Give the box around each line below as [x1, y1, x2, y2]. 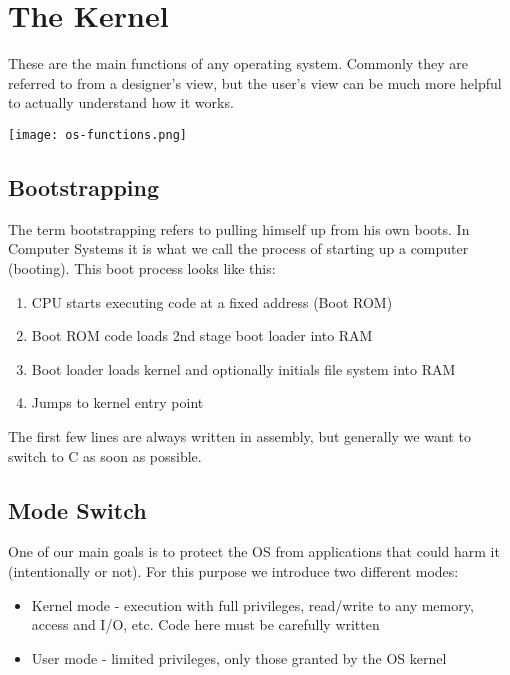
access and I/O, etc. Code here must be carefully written [31, 614, 380, 635]
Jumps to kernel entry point [31, 392, 204, 413]
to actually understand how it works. [8, 92, 234, 113]
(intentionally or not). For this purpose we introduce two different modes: [8, 560, 459, 581]
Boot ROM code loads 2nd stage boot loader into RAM [31, 325, 373, 346]
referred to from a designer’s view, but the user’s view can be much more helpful [8, 72, 502, 93]
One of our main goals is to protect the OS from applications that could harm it [8, 541, 500, 562]
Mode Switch [8, 494, 147, 525]
